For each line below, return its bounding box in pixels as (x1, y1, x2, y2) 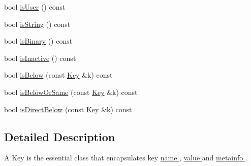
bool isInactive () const (4, 52, 76, 63)
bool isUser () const (4, 2, 66, 12)
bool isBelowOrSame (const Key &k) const (4, 86, 138, 97)
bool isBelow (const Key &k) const (4, 70, 113, 80)
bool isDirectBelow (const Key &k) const (4, 104, 132, 114)
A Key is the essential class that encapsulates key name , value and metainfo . (4, 152, 247, 163)
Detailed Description (4, 128, 115, 144)
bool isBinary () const (4, 36, 73, 46)
